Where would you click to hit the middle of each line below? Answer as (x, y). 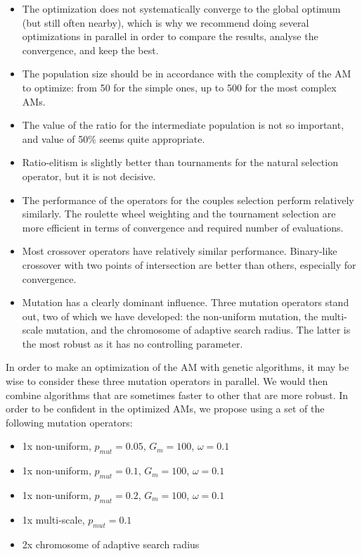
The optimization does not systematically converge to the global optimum (181, 8)
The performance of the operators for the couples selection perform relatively (188, 200)
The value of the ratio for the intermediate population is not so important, (183, 125)
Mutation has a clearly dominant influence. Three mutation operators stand (186, 302)
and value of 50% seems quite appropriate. (114, 138)
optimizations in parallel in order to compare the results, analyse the (170, 36)
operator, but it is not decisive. (89, 176)
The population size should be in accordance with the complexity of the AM (187, 74)
